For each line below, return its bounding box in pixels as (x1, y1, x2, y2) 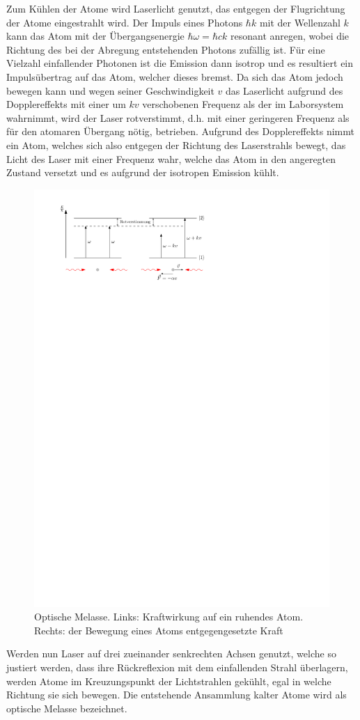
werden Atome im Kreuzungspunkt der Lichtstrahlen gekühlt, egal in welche (6, 673, 331, 688)
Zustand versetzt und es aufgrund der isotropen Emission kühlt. (6, 165, 279, 180)
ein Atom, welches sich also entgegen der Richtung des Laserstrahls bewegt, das (6, 137, 346, 152)
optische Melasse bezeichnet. (6, 701, 127, 715)
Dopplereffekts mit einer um (6, 97, 126, 111)
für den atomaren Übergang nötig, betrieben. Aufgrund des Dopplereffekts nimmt (6, 124, 354, 139)
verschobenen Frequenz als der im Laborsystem (142, 97, 344, 111)
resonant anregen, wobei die (230, 29, 350, 43)
